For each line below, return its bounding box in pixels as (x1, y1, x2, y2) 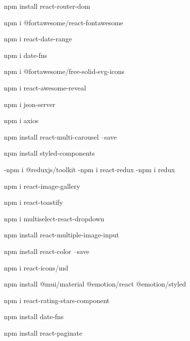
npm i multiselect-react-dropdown (4, 213, 104, 223)
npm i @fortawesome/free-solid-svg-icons (4, 66, 125, 76)
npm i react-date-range (4, 34, 72, 44)
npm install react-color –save (4, 246, 89, 256)
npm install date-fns (4, 311, 64, 322)
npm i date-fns (4, 50, 48, 60)
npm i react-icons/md (4, 262, 69, 272)
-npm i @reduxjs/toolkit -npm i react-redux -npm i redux (4, 164, 175, 174)
